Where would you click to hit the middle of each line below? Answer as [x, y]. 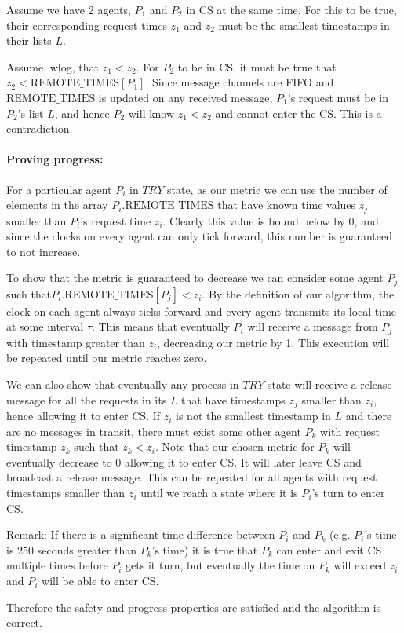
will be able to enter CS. [100, 581]
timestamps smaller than [66, 493]
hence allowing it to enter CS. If [84, 416]
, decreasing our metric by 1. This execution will [273, 342]
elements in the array [57, 205]
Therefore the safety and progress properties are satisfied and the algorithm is [194, 607]
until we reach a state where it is [219, 493]
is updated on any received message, [186, 97]
